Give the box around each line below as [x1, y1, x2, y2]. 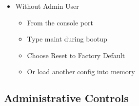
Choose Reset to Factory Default [27, 50, 125, 60]
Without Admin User [15, 1, 79, 11]
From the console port [27, 17, 93, 27]
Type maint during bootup [27, 34, 107, 44]
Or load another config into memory [27, 66, 135, 77]
